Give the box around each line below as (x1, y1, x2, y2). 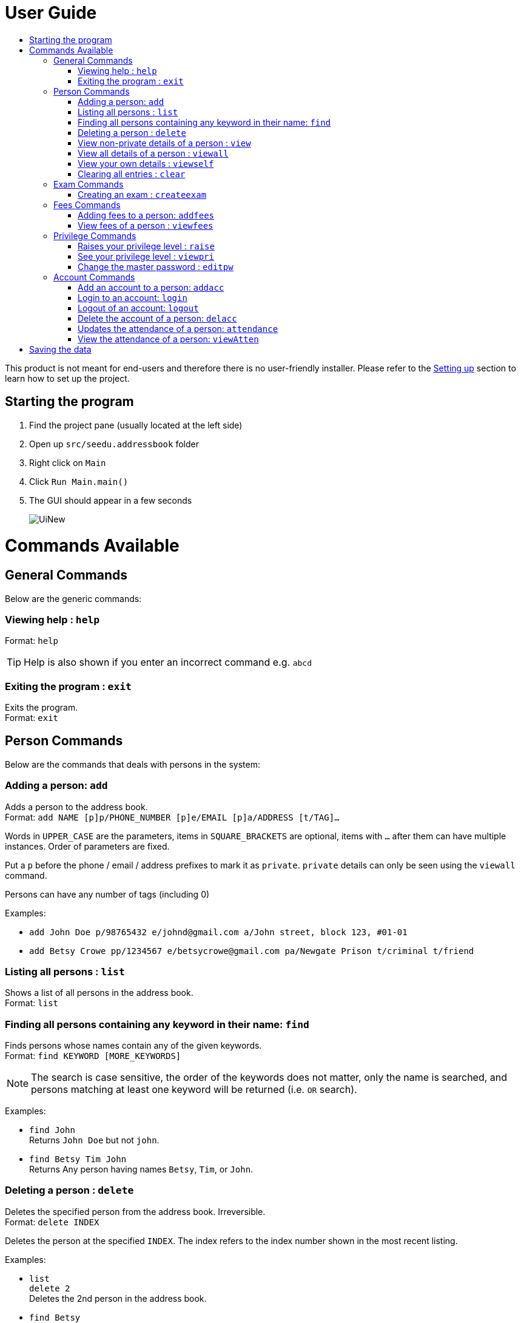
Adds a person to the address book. (5, 801, 148, 812)
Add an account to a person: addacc (78, 282, 224, 293)
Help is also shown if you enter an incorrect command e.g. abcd (24, 656, 312, 669)
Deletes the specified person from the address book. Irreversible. (5, 1206, 266, 1217)
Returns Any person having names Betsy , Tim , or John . (29, 1164, 254, 1175)
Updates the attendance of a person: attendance (78, 323, 278, 334)
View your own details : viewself (78, 158, 214, 169)
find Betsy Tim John (29, 1154, 127, 1165)
